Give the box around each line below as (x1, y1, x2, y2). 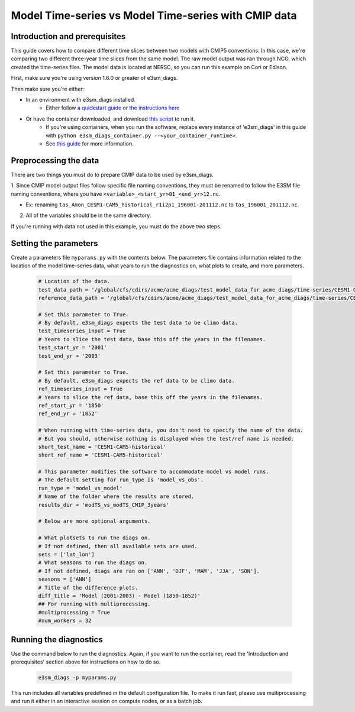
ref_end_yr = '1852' (38, 410, 98, 417)
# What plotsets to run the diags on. (38, 535, 151, 541)
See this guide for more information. (46, 140, 134, 147)
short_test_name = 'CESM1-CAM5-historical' (38, 444, 167, 450)
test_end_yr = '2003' (38, 352, 101, 359)
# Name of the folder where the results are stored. (38, 493, 195, 500)
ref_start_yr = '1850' (38, 402, 104, 409)
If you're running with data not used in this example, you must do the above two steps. (11, 222, 222, 230)
